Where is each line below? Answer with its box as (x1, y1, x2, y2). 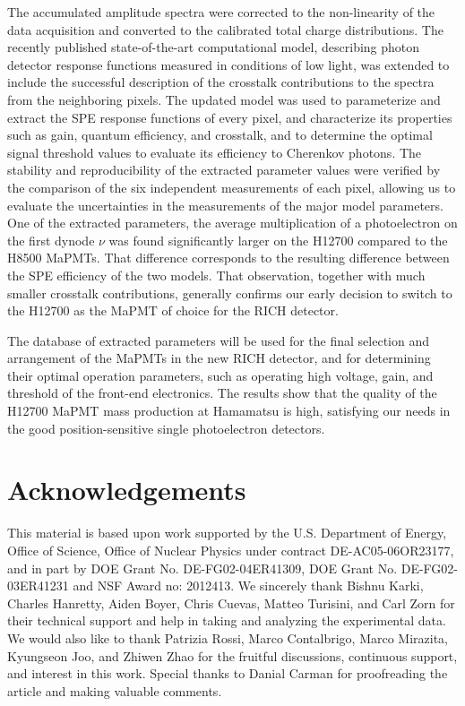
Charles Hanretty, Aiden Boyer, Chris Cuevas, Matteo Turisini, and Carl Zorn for (7, 593, 455, 612)
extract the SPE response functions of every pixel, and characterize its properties (7, 108, 452, 126)
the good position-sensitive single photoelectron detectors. (7, 418, 325, 437)
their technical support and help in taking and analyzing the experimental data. (7, 611, 446, 630)
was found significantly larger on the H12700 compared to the (108, 230, 448, 249)
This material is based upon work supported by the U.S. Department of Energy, (7, 523, 447, 542)
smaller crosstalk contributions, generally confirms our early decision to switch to (7, 283, 452, 302)
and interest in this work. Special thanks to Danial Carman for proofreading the (7, 664, 448, 683)
